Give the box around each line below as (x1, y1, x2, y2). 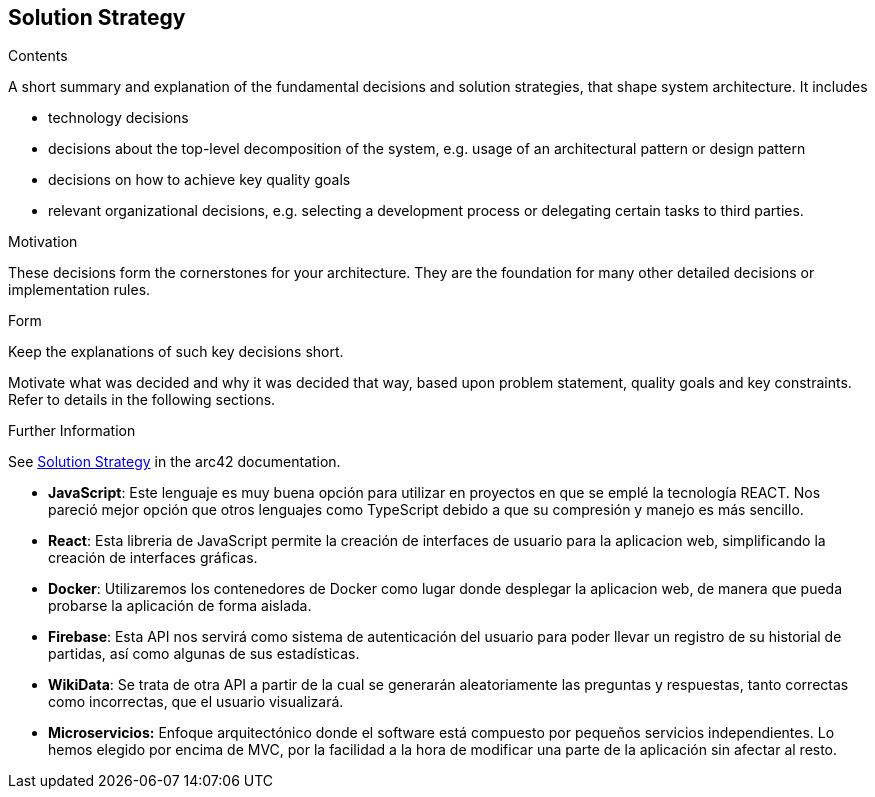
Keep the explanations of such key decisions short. (8, 343, 344, 361)
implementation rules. (8, 281, 151, 299)
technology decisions (48, 109, 189, 127)
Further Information (8, 422, 136, 440)
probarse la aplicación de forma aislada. (48, 597, 312, 615)
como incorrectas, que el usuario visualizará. (48, 693, 344, 711)
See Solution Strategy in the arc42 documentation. (8, 453, 341, 471)
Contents (8, 47, 68, 65)
